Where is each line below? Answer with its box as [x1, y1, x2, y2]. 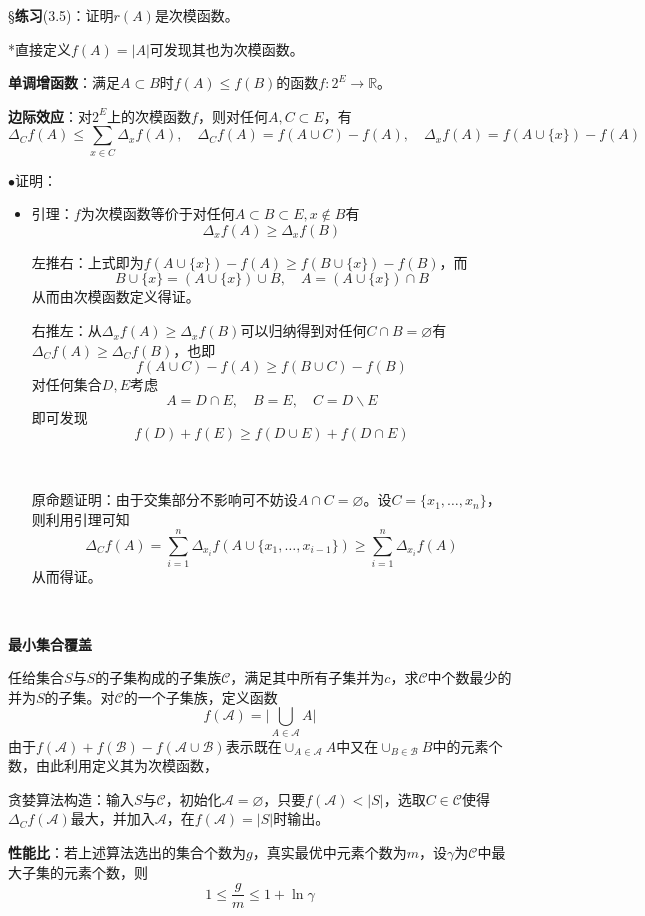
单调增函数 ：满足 [8, 72, 120, 93]
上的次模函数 [107, 105, 192, 126]
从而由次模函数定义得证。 [31, 286, 200, 307]
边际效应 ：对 [8, 105, 92, 126]
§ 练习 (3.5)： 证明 [8, 5, 114, 25]
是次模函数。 [154, 5, 239, 25]
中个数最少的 [427, 667, 512, 688]
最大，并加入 [70, 808, 155, 829]
